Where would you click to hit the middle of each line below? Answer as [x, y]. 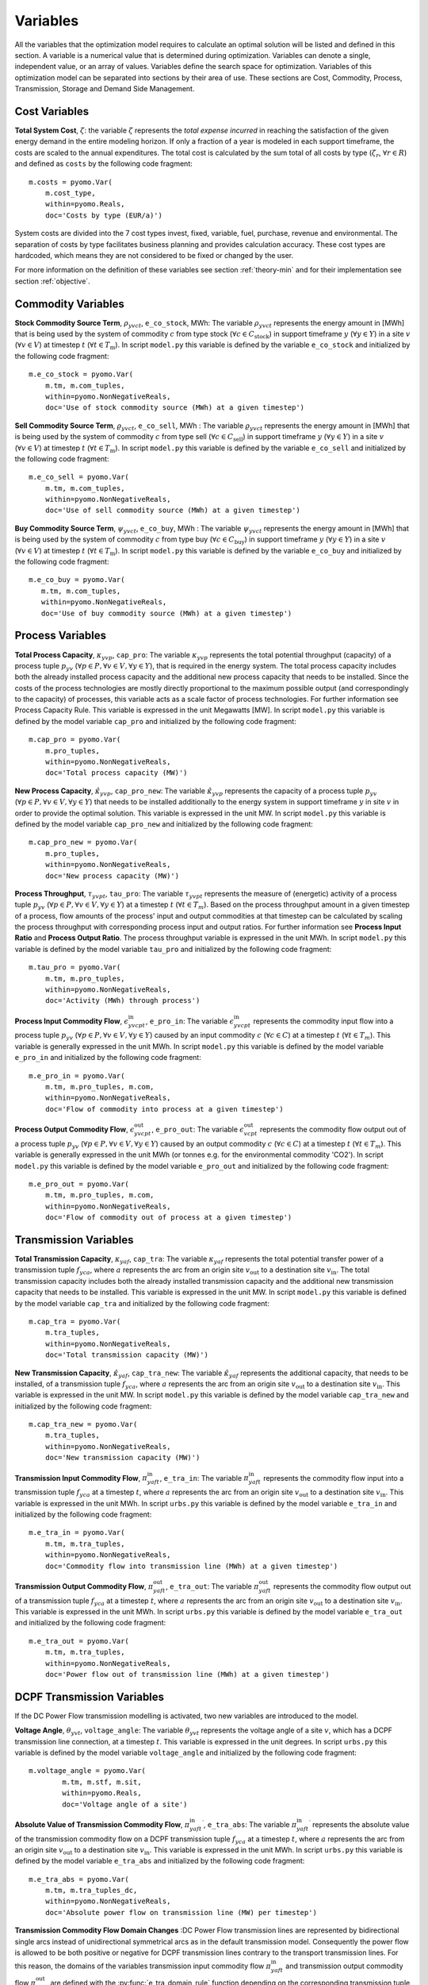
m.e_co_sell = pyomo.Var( [79, 477]
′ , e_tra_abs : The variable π [250, 1824]
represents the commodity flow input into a [333, 1478]
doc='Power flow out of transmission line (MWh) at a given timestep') [187, 1674]
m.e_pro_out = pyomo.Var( [79, 1184]
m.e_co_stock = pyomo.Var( [81, 374]
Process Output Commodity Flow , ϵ [75, 1129]
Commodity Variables [69, 304]
